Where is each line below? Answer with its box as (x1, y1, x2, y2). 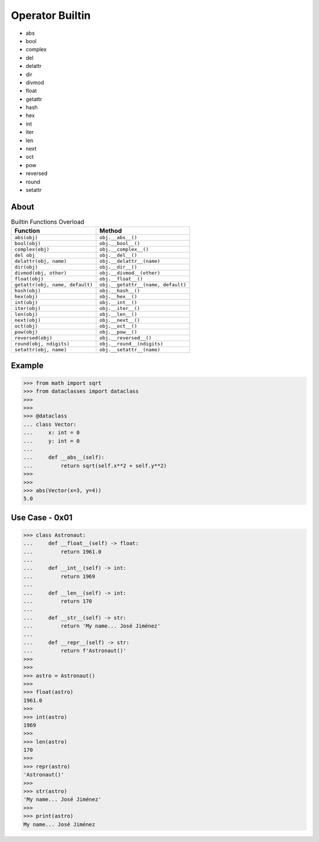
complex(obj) (14, 246, 50, 253)
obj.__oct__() (99, 323, 138, 329)
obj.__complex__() (99, 246, 149, 253)
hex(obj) (14, 293, 38, 300)
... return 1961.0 (23, 548, 102, 555)
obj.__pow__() (99, 329, 138, 335)
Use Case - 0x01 (11, 513, 73, 523)
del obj (14, 252, 35, 259)
